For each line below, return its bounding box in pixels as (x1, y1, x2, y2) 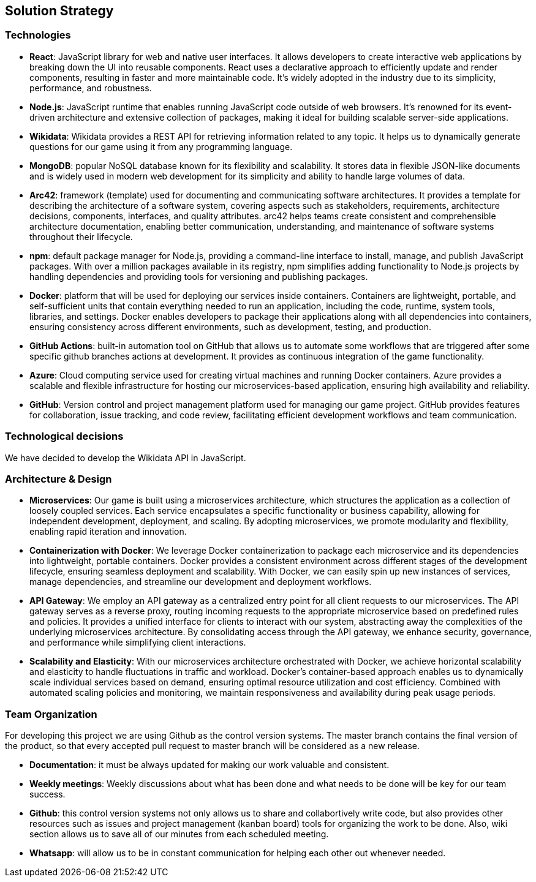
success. (29, 789, 66, 800)
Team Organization (5, 707, 97, 720)
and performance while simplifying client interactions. (29, 637, 246, 648)
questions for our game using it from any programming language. (29, 141, 293, 152)
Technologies (5, 29, 71, 42)
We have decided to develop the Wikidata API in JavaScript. (5, 452, 246, 463)
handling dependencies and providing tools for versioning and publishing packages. (29, 271, 368, 282)
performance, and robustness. (29, 82, 152, 93)
